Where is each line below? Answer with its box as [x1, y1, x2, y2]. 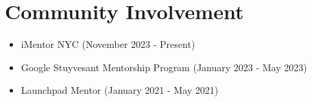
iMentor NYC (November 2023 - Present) [21, 37, 195, 51]
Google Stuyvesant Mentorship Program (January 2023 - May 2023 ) [21, 60, 307, 74]
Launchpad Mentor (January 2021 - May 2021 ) [21, 83, 219, 97]
